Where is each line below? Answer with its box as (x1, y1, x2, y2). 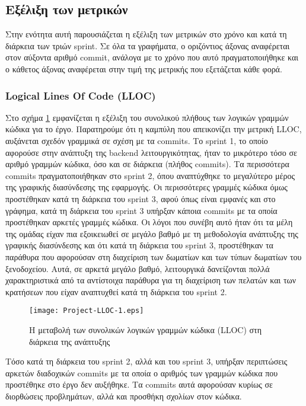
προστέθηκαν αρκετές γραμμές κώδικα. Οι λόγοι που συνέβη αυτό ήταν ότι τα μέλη (5, 216, 293, 228)
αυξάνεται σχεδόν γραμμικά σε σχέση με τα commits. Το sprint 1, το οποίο (5, 134, 268, 146)
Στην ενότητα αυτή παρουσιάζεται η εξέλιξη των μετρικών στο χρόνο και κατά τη (5, 28, 287, 40)
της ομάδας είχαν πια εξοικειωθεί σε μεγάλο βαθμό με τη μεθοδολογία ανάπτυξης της (5, 227, 298, 239)
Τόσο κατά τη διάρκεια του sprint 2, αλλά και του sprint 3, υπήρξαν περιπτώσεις (5, 355, 288, 367)
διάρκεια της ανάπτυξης (29, 335, 110, 347)
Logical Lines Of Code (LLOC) (5, 88, 156, 103)
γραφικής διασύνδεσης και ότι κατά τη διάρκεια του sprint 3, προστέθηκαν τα (5, 239, 273, 251)
